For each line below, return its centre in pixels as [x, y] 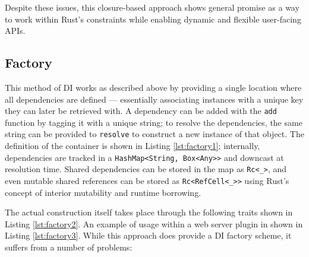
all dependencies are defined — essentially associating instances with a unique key [154, 99]
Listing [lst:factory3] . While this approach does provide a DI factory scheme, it [148, 235]
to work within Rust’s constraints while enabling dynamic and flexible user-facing [153, 19]
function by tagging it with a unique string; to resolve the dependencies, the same [154, 122]
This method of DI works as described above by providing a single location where [153, 87]
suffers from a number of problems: [69, 247]
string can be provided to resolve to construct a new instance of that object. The [154, 134]
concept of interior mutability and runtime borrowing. [103, 192]
